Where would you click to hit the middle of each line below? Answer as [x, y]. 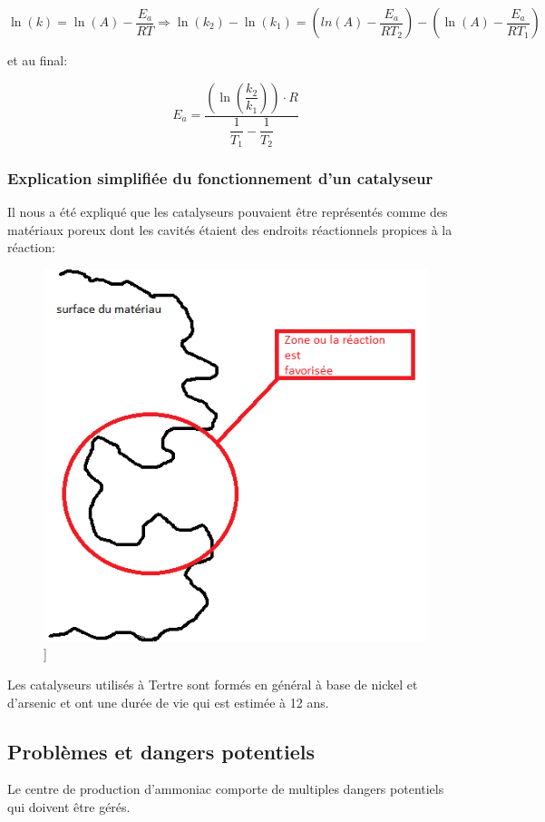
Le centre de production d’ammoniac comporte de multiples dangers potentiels [226, 789]
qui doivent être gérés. [69, 806]
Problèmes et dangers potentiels [161, 751]
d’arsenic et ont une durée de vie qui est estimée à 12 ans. [168, 702]
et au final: [38, 60]
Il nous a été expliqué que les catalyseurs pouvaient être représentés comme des [228, 212]
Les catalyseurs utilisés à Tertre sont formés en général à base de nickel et [213, 684]
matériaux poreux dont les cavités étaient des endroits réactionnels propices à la [230, 229]
